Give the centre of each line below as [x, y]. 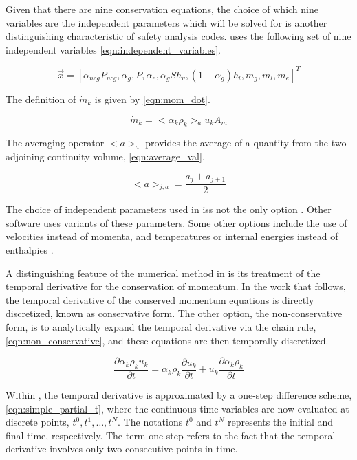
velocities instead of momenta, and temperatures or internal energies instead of [172, 236]
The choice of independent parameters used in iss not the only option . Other [169, 209]
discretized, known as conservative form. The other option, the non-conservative [174, 313]
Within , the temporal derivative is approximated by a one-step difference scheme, [179, 394]
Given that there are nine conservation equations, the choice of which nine [162, 9]
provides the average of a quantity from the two [246, 143]
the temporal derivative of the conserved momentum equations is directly [160, 299]
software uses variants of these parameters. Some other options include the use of [176, 222]
